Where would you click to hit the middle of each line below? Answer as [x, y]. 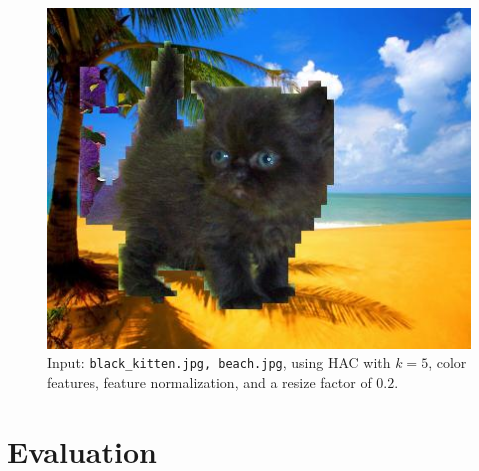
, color [447, 362]
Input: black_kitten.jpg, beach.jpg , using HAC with [219, 362]
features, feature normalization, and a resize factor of [209, 381]
